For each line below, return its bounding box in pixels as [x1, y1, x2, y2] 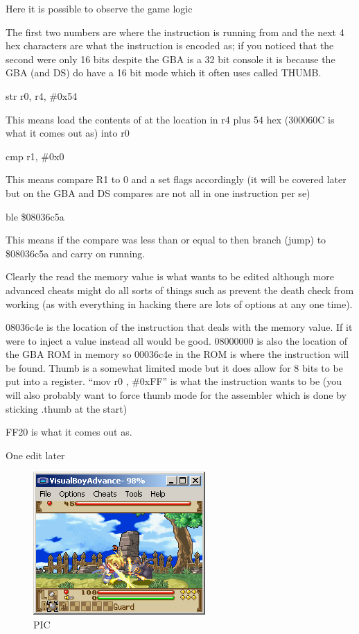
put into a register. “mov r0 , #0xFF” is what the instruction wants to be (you [6, 374, 342, 388]
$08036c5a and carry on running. [6, 246, 146, 260]
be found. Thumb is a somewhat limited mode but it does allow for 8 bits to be [6, 360, 343, 375]
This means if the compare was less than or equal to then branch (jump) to [6, 232, 326, 247]
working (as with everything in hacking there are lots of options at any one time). [6, 296, 353, 311]
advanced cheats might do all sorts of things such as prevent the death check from [6, 282, 354, 297]
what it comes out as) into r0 [6, 126, 130, 140]
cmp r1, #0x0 [6, 148, 64, 163]
